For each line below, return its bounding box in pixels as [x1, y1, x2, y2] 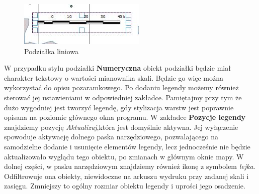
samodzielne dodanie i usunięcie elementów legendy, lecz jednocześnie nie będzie [4, 141, 250, 151]
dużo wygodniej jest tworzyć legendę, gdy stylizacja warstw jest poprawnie [4, 102, 234, 112]
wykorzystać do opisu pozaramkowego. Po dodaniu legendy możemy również [4, 82, 239, 93]
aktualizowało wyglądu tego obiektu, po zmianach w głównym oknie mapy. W [4, 151, 244, 161]
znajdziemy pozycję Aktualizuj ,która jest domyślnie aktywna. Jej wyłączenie [4, 121, 238, 132]
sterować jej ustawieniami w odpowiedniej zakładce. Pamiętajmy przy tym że [4, 92, 242, 102]
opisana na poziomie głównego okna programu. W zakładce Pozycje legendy [4, 112, 246, 122]
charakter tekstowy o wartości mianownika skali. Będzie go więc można [4, 72, 224, 83]
